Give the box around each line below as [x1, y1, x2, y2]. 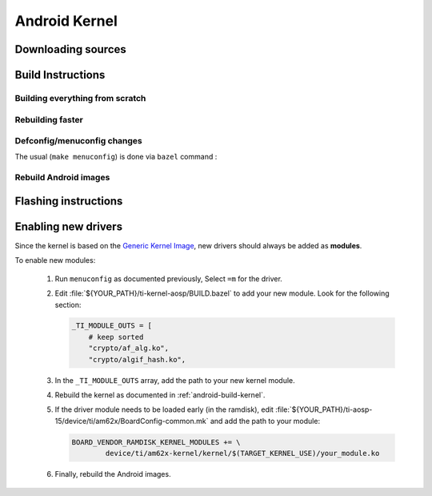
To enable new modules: [14, 256, 96, 265]
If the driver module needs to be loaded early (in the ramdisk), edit [54, 405, 274, 414]
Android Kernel [14, 12, 118, 30]
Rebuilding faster [14, 114, 83, 125]
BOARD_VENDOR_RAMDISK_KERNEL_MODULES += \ [71, 438, 241, 446]
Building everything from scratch [14, 92, 146, 103]
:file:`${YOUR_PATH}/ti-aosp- [274, 405, 373, 414]
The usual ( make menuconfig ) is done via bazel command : [14, 152, 218, 162]
